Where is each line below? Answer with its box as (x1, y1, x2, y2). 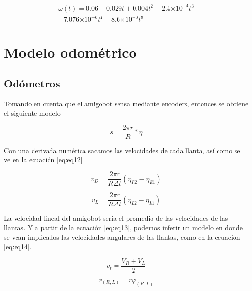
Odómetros (4, 75, 60, 90)
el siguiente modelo (4, 108, 61, 118)
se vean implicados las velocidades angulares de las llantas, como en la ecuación (4, 232, 240, 242)
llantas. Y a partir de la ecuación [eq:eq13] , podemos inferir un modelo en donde (4, 222, 243, 232)
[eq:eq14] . (4, 241, 32, 251)
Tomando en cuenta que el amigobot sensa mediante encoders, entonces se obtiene (4, 98, 249, 108)
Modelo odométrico (4, 42, 137, 62)
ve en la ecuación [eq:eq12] (4, 154, 83, 165)
